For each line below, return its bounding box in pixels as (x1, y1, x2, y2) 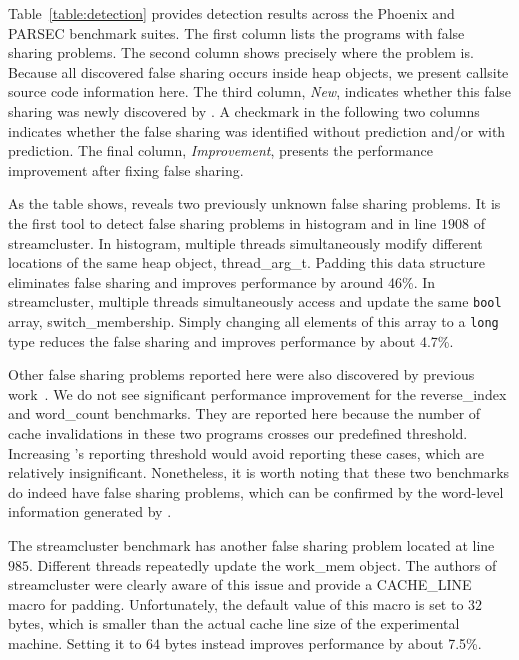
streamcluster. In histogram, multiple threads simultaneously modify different (8, 232, 483, 253)
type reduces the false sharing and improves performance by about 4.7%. (8, 330, 454, 351)
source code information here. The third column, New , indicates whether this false (8, 81, 512, 102)
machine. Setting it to (8, 632, 142, 653)
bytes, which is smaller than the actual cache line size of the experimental (8, 613, 460, 634)
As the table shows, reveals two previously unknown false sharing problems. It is (8, 193, 501, 214)
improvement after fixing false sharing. (8, 159, 244, 180)
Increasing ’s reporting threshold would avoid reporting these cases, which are (8, 442, 484, 463)
